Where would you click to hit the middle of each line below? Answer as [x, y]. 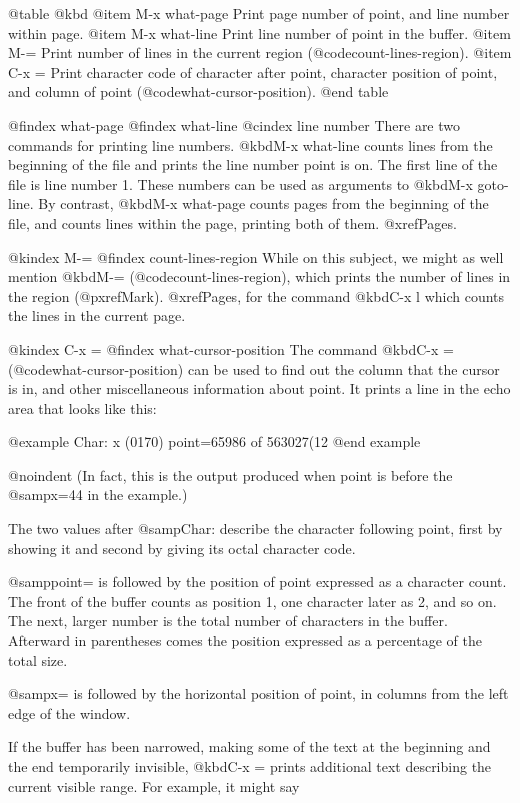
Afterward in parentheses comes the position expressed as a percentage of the [245, 640]
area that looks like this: [82, 407]
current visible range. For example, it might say [154, 785]
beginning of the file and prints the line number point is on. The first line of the [253, 164]
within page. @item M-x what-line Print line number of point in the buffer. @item [259, 32]
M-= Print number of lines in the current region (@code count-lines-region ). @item [260, 52]
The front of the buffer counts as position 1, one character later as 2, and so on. [252, 600]
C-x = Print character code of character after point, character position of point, [253, 71]
